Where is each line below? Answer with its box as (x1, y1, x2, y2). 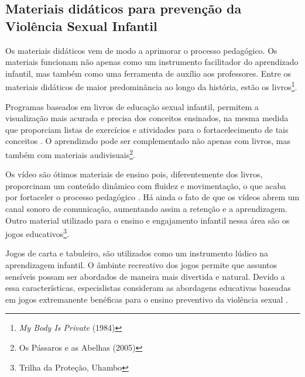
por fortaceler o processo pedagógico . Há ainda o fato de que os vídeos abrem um (5, 191, 300, 203)
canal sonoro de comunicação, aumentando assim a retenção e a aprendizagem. (5, 203, 287, 215)
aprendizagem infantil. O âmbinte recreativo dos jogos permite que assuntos (5, 259, 277, 271)
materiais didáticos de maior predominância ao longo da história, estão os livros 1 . (5, 79, 297, 93)
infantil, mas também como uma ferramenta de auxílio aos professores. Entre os (5, 67, 292, 79)
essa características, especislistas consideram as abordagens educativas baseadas (5, 282, 291, 294)
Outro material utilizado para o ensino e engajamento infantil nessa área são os (5, 214, 290, 226)
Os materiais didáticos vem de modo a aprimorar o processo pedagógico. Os (5, 44, 277, 56)
